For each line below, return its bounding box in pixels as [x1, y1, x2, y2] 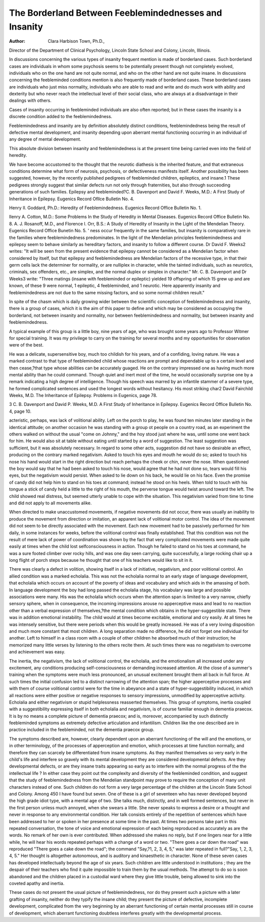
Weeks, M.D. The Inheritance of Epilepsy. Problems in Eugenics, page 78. [9, 393, 158, 399]
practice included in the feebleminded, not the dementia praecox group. [9, 727, 155, 733]
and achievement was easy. [9, 649, 66, 655]
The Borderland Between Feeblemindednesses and [9, 7, 222, 18]
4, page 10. [9, 408, 32, 414]
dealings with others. [9, 97, 52, 103]
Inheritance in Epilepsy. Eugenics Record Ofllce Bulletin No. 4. [9, 196, 134, 202]
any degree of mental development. [9, 136, 81, 142]
